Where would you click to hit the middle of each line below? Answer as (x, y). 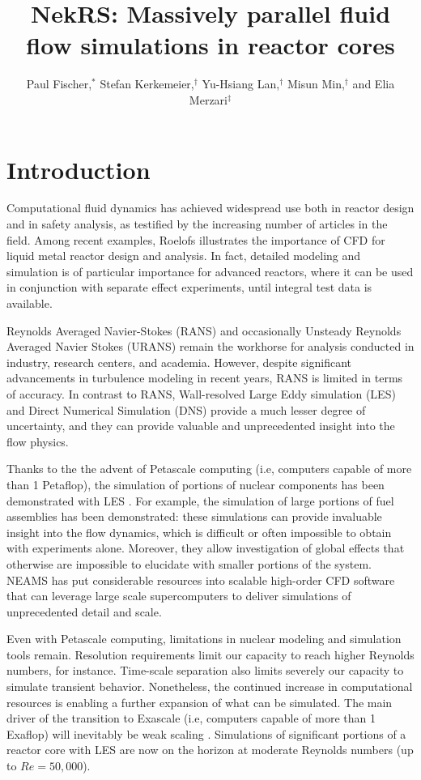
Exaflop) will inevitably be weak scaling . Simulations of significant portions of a (206, 733)
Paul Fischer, (59, 84)
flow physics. (38, 441)
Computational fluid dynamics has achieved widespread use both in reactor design (210, 208)
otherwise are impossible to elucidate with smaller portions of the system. (189, 563)
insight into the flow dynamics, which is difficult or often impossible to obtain (199, 532)
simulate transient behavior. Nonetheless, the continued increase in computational (210, 686)
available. (30, 303)
